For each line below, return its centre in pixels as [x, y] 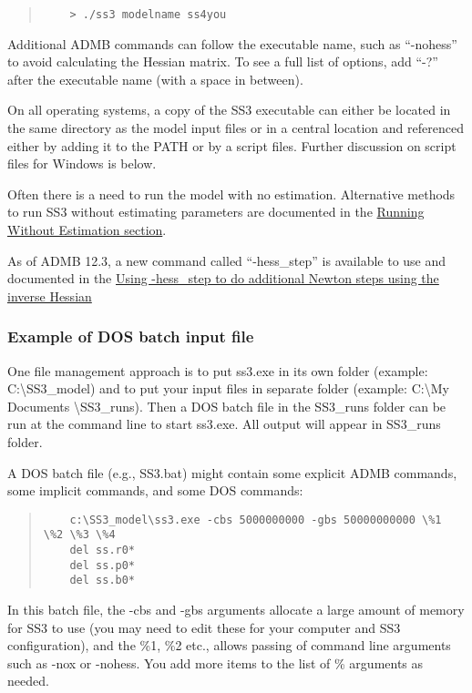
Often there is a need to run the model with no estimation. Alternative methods [231, 194]
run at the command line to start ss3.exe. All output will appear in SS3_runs [224, 424]
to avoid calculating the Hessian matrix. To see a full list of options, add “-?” [223, 61]
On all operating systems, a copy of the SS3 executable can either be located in [229, 110]
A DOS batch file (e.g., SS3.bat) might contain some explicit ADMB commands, [232, 472]
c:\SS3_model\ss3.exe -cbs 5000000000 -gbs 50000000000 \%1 [256, 520]
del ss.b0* [103, 581]
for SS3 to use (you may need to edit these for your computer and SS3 [204, 627]
